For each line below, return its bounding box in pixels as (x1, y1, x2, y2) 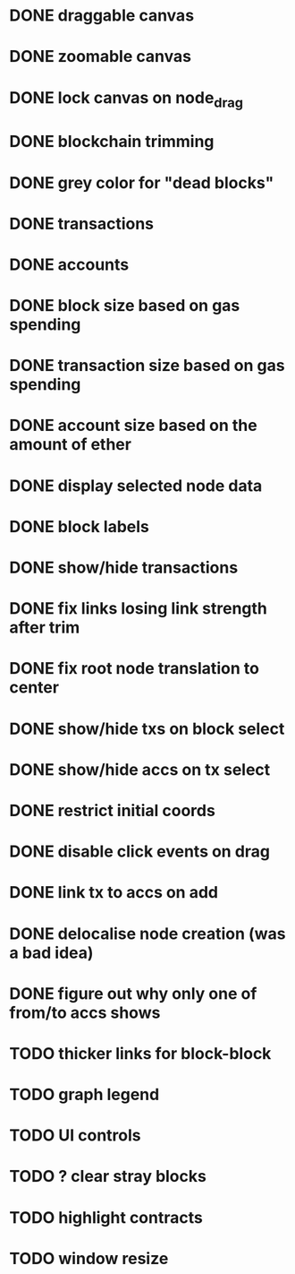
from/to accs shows (9, 1003, 161, 1022)
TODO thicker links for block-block (9, 1043, 272, 1063)
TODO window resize (9, 1248, 169, 1269)
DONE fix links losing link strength (9, 598, 268, 619)
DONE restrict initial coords (9, 800, 216, 821)
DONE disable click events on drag (9, 841, 271, 862)
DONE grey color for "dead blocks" (9, 172, 274, 193)
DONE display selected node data (9, 476, 263, 495)
